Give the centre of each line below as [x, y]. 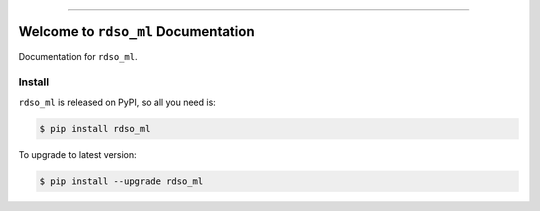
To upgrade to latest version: [77, 154]
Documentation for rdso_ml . [78, 56]
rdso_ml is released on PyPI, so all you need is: [117, 102]
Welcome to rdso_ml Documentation [136, 31]
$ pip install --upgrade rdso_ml [121, 181]
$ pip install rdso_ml [95, 128]
